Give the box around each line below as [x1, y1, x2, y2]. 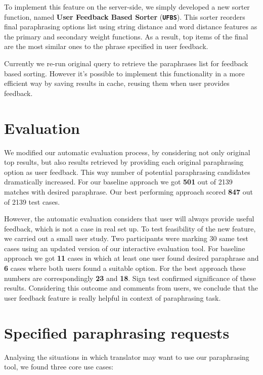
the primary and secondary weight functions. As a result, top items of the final [4, 31, 248, 41]
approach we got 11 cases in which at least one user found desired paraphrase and [4, 253, 259, 263]
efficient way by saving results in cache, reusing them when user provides [4, 78, 230, 88]
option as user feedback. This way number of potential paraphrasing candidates [4, 166, 250, 177]
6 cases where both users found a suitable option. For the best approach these [4, 263, 246, 273]
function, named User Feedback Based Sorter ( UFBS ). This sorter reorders [4, 11, 245, 22]
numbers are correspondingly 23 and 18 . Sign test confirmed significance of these [4, 272, 256, 283]
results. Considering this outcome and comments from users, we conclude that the [4, 283, 258, 293]
